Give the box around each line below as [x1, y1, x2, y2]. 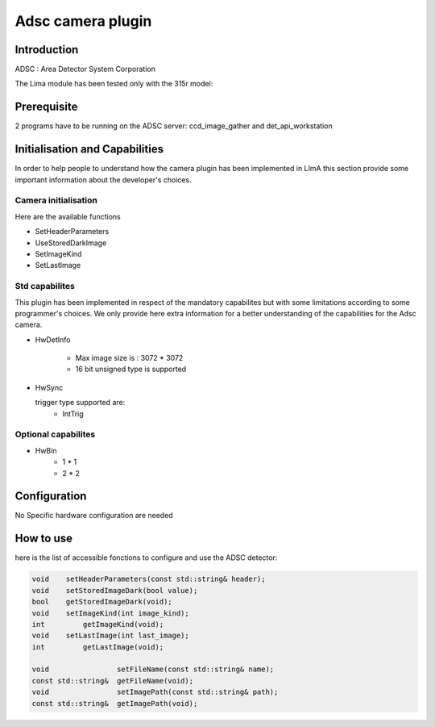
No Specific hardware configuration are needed [14, 511, 173, 520]
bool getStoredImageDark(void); [31, 597, 172, 607]
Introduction [14, 43, 79, 56]
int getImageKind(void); [31, 620, 164, 629]
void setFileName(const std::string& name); [31, 665, 275, 674]
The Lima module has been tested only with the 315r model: [14, 79, 213, 89]
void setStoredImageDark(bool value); [31, 586, 198, 595]
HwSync [35, 382, 64, 392]
